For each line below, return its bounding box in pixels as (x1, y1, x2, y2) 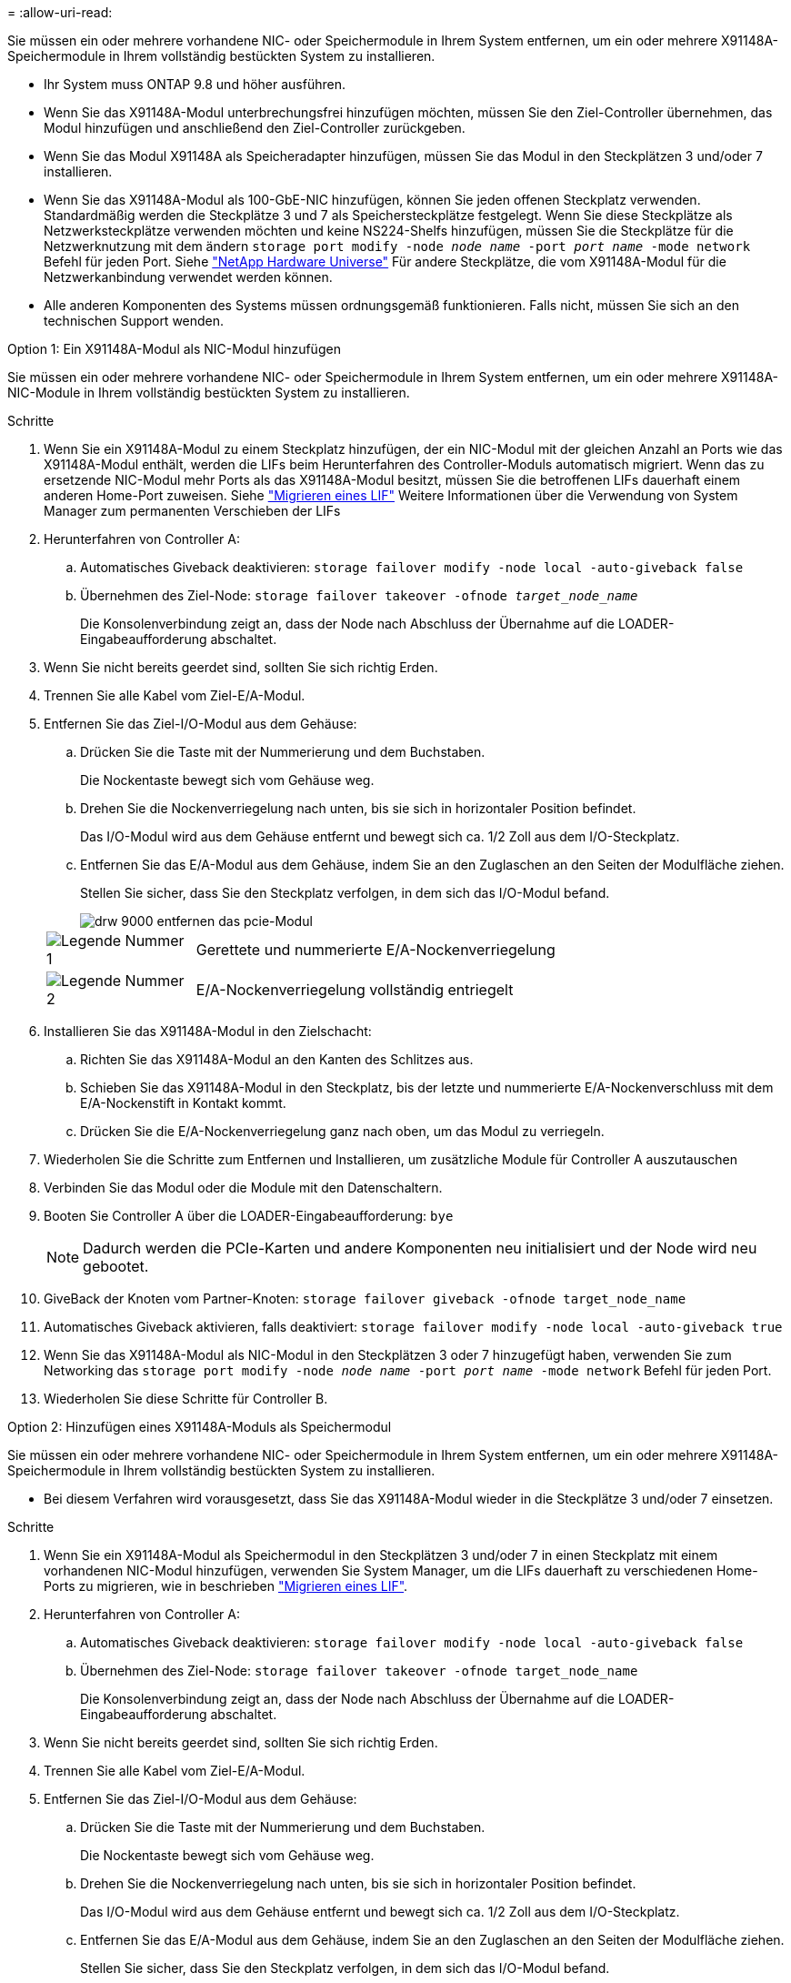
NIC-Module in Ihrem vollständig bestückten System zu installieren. (7, 385, 410, 400)
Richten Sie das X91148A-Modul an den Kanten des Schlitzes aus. (80, 1052, 474, 1067)
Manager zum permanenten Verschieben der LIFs (44, 503, 341, 518)
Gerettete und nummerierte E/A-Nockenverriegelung (195, 941, 556, 959)
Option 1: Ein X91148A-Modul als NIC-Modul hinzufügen (7, 341, 341, 357)
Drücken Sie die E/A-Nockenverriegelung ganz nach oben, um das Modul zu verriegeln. (80, 1123, 605, 1139)
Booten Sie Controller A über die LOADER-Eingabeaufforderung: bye (44, 1208, 454, 1223)
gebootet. (83, 1257, 149, 1275)
